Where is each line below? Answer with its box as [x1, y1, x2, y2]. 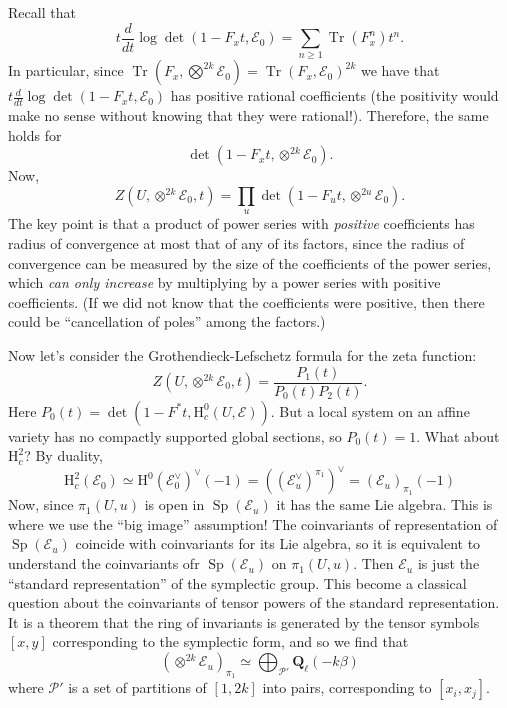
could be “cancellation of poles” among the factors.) [8, 311, 326, 332]
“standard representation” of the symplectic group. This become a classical [8, 572, 467, 593]
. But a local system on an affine [270, 400, 470, 421]
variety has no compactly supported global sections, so [8, 425, 342, 446]
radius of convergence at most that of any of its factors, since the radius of [8, 232, 465, 253]
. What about [416, 425, 500, 446]
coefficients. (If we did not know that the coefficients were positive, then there [8, 291, 485, 312]
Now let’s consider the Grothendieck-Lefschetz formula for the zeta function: [8, 344, 477, 365]
